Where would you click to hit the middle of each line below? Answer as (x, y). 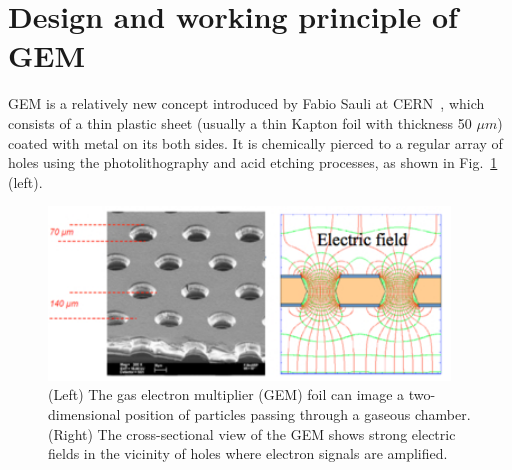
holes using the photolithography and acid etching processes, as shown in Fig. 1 (253, 162)
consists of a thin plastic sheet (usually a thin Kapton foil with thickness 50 (240, 122)
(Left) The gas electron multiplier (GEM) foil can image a (226, 394)
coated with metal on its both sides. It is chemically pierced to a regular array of (255, 142)
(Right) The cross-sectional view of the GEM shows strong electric (252, 433)
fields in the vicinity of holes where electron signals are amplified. (248, 453)
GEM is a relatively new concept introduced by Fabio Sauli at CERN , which (246, 103)
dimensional (84, 414)
